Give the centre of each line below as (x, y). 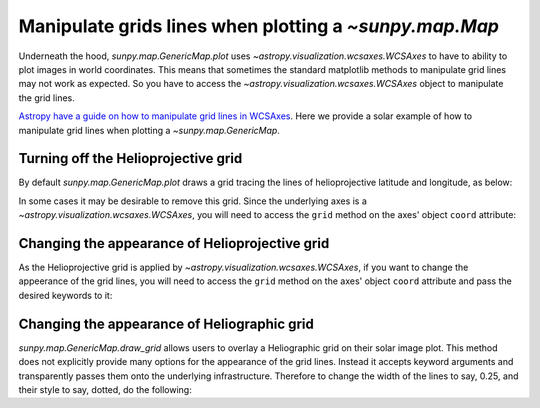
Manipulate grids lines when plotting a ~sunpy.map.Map (259, 26)
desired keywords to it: (65, 295)
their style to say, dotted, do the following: (105, 389)
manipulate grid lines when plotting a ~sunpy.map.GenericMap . (149, 130)
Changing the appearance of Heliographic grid (166, 323)
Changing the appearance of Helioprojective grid (174, 243)
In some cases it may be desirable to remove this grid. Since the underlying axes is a (192, 201)
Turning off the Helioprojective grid (130, 158)
